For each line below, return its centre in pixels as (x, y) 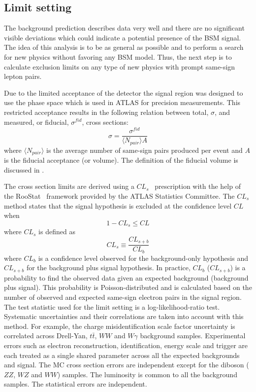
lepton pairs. (23, 76)
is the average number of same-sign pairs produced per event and (144, 150)
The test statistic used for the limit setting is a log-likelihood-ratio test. (112, 306)
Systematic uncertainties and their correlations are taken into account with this (124, 316)
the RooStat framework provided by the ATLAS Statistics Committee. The (119, 196)
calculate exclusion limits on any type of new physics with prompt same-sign (120, 66)
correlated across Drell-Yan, (46, 336)
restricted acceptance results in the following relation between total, (106, 112)
